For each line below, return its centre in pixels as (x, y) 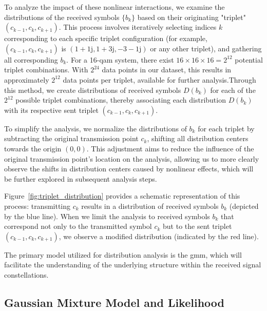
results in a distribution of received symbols (150, 206)
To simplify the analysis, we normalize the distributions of (96, 128)
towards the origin (33, 148)
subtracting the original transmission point (71, 138)
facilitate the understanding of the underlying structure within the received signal (133, 265)
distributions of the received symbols (62, 17)
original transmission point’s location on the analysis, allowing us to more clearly (132, 158)
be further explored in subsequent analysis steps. (81, 178)
